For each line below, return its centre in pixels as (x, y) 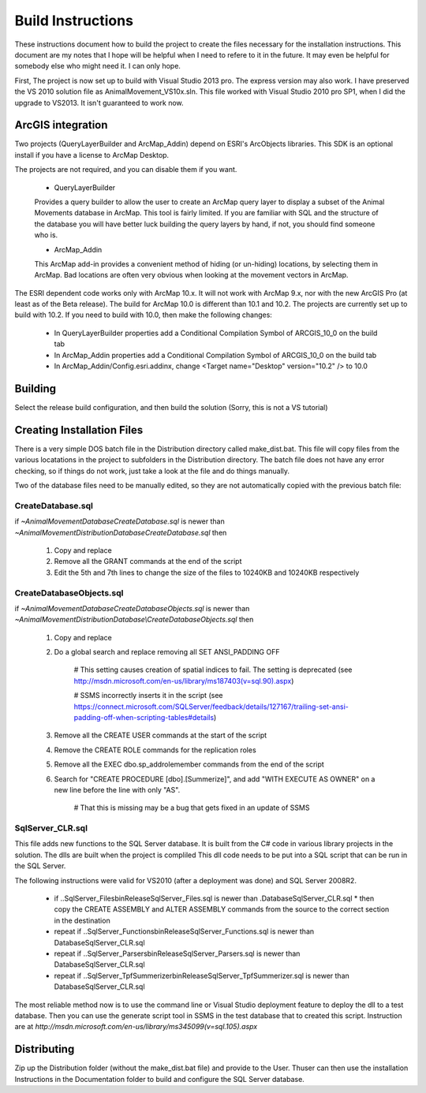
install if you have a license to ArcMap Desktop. (92, 155)
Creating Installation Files (79, 430)
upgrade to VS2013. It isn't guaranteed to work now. (99, 103)
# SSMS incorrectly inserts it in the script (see (148, 696)
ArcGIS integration (61, 125)
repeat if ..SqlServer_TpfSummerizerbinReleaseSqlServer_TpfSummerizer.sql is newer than (202, 975)
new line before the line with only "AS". (117, 789)
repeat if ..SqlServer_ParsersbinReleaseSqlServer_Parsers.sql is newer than (177, 953)
